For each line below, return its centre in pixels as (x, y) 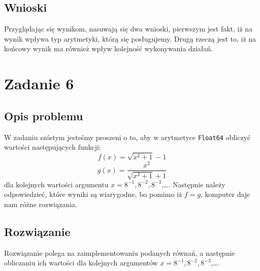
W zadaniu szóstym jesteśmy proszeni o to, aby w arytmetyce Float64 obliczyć (127, 137)
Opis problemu (44, 115)
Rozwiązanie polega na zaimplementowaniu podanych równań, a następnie (120, 252)
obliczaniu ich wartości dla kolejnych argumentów (81, 263)
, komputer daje (225, 194)
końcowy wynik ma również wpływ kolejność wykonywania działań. (109, 48)
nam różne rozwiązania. (41, 204)
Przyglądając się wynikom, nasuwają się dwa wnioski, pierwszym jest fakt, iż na (128, 29)
